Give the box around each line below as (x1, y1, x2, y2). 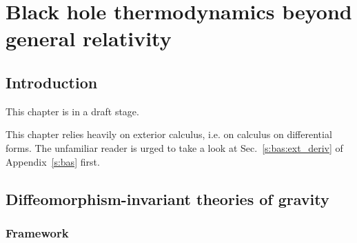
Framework (6, 224, 69, 241)
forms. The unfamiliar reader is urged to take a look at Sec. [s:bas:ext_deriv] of (6, 140, 343, 155)
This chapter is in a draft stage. (6, 104, 139, 118)
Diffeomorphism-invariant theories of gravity (6, 188, 329, 209)
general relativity (6, 24, 172, 52)
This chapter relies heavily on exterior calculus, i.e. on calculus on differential (6, 127, 332, 142)
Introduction (6, 71, 98, 93)
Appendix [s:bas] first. (6, 154, 100, 168)
